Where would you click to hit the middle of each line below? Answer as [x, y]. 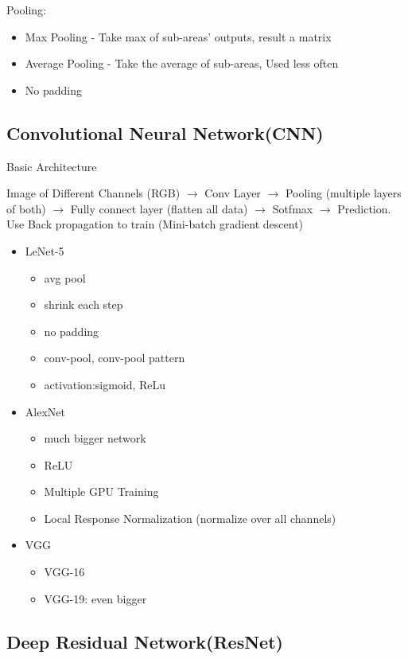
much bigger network [95, 438]
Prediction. [364, 208]
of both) [26, 208]
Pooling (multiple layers [343, 193]
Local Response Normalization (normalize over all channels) [190, 518]
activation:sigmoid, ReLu [105, 384]
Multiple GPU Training [101, 491]
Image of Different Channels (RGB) [93, 193]
